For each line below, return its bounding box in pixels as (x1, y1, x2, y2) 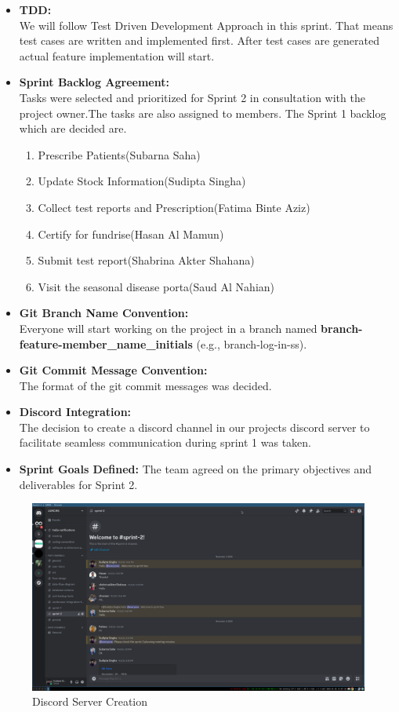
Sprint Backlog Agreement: (19, 74, 169, 90)
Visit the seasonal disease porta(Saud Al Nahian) (38, 278, 275, 294)
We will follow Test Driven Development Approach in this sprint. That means (19, 16, 394, 33)
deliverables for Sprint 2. (19, 476, 138, 492)
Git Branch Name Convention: (19, 305, 189, 321)
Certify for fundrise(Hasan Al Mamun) (38, 225, 224, 242)
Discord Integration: (19, 403, 132, 420)
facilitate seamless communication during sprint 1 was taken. (19, 434, 312, 451)
